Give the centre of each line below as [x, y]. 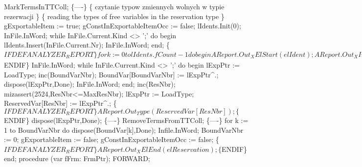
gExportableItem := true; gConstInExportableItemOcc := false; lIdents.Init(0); [123, 26]
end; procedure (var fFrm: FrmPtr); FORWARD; [77, 158]
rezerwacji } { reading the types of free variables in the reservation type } [114, 16]
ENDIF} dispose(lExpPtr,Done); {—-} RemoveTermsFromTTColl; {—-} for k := [126, 120]
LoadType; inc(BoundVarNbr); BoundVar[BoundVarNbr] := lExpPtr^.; [111, 74]
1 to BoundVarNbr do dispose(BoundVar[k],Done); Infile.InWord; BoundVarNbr [124, 130]
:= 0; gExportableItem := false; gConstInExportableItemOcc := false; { [112, 139]
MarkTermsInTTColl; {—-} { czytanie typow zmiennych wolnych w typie [114, 6]
